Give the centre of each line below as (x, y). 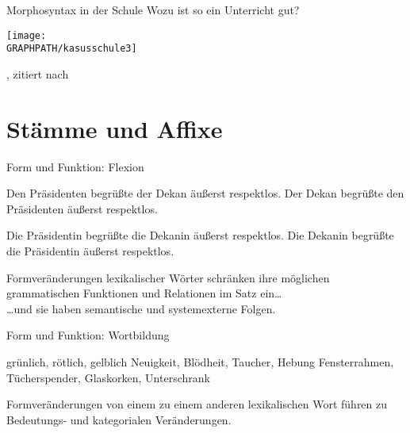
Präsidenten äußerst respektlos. (82, 208)
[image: (27, 35)
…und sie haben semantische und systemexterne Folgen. (141, 308)
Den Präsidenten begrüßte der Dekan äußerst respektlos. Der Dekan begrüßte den (205, 193)
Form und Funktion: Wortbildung (88, 335)
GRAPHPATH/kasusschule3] (72, 49)
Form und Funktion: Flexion (75, 166)
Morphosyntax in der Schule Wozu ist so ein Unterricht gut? (153, 10)
